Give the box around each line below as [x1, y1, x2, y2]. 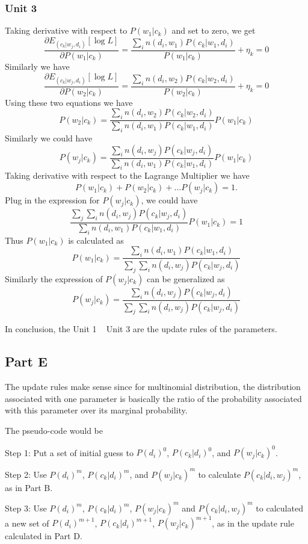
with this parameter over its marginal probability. [5, 404, 188, 416]
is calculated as [68, 233, 124, 246]
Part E [5, 352, 48, 371]
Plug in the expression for [5, 194, 100, 206]
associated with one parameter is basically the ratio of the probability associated [5, 392, 302, 404]
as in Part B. [5, 481, 53, 493]
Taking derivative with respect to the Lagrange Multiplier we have [5, 169, 250, 182]
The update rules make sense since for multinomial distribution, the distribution [5, 380, 301, 393]
